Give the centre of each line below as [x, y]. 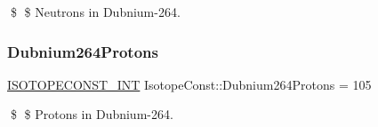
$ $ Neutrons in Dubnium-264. [95, 12]
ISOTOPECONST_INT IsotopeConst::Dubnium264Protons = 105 [189, 84]
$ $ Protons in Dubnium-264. [92, 114]
